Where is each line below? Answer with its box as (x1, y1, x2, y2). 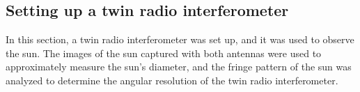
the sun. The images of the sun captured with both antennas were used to (6, 45, 322, 60)
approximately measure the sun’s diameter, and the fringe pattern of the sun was (6, 59, 352, 74)
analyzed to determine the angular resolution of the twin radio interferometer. (6, 72, 338, 87)
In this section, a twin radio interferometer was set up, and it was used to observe (6, 32, 354, 47)
